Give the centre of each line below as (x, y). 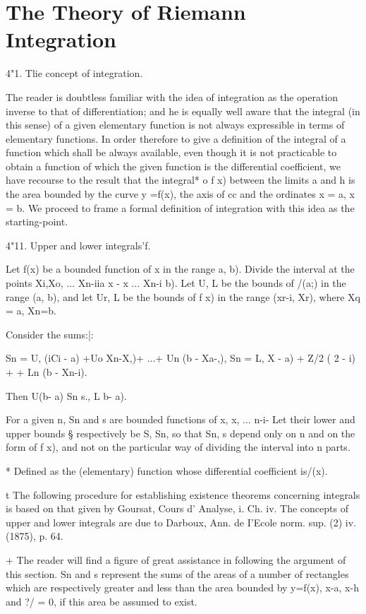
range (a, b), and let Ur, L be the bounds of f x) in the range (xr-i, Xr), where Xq (183, 296)
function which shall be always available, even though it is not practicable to (171, 152)
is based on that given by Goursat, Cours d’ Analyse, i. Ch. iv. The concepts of (177, 508)
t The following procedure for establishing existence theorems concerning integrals (183, 494)
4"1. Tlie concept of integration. (74, 73)
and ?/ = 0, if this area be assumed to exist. (102, 601)
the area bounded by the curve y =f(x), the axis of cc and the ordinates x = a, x (180, 194)
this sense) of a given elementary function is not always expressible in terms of (175, 125)
